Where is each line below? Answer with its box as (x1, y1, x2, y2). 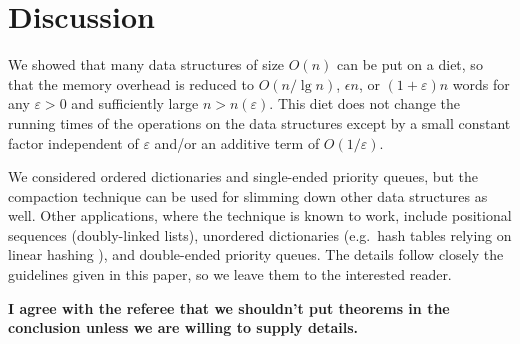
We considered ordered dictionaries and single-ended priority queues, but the (8, 166, 478, 187)
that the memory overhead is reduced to (8, 73, 254, 94)
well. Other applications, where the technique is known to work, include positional (8, 205, 512, 226)
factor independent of (8, 132, 139, 153)
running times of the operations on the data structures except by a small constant (8, 112, 511, 133)
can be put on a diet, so (336, 54, 483, 75)
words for (452, 73, 510, 94)
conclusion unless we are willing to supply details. (8, 317, 359, 338)
